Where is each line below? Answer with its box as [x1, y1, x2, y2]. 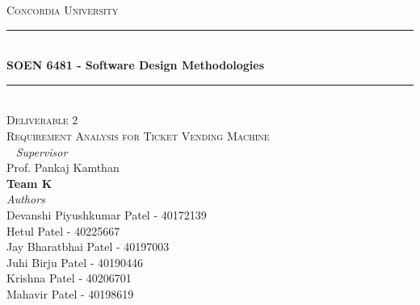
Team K [6, 174, 52, 191]
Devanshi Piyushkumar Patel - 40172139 [6, 206, 207, 223]
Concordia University [6, 2, 119, 18]
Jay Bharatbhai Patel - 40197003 [6, 238, 170, 255]
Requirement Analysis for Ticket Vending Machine [6, 127, 270, 144]
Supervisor [15, 143, 68, 160]
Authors [6, 190, 45, 207]
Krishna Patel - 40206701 [6, 269, 132, 286]
